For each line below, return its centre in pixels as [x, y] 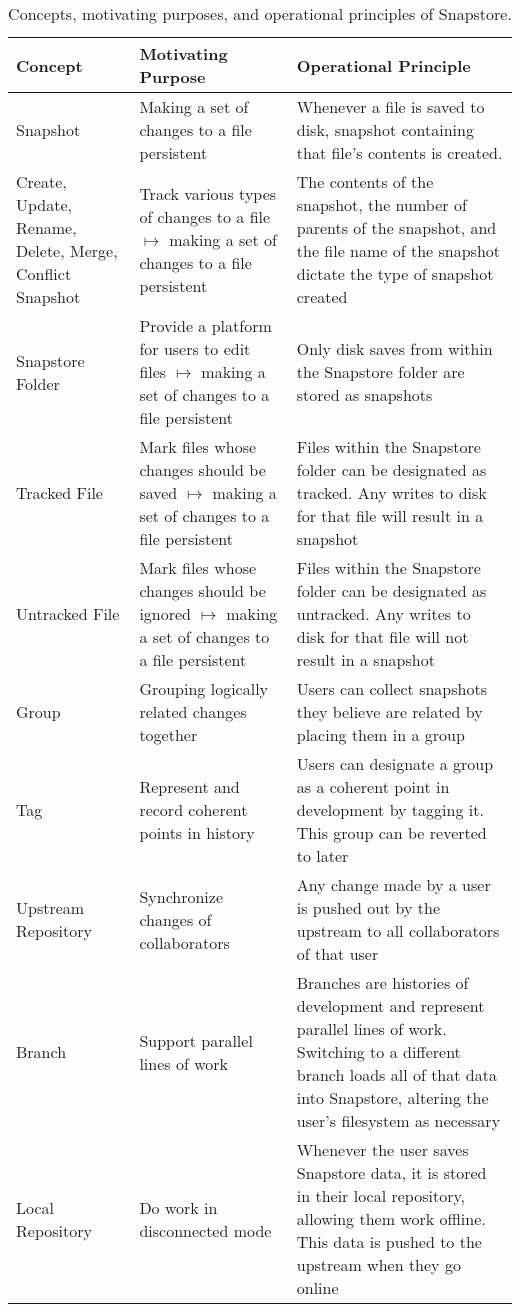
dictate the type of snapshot [395, 273]
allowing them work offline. [391, 1218]
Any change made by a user [393, 884]
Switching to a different [378, 1051]
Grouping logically [204, 688]
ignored [165, 613]
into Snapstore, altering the [392, 1097]
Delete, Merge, [67, 250]
